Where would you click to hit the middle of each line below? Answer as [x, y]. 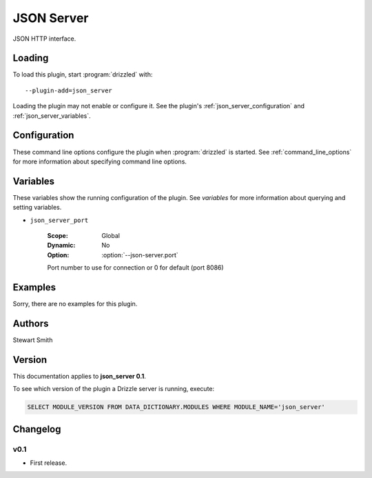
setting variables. [37, 208]
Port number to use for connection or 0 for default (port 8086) [135, 268]
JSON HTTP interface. [44, 39]
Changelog [37, 429]
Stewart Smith [33, 340]
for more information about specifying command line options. [100, 161]
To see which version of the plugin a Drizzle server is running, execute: [114, 389]
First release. [49, 463]
